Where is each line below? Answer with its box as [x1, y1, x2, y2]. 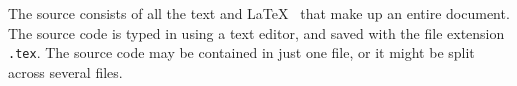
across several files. [8, 61, 123, 82]
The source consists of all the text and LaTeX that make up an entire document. [8, 3, 510, 23]
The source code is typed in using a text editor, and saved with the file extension [8, 22, 505, 43]
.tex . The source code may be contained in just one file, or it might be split [8, 42, 475, 63]
